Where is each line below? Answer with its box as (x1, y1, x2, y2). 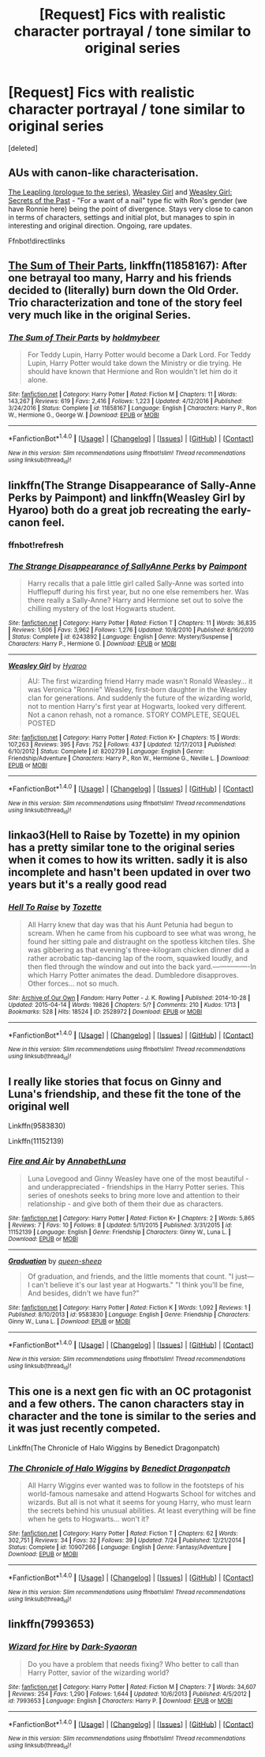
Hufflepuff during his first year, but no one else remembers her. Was (27, 587, 249, 597)
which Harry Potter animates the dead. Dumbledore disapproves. (27, 970, 239, 979)
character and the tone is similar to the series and (8, 1409, 256, 1423)
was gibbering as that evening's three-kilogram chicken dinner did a (27, 944, 250, 954)
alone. (27, 375, 48, 385)
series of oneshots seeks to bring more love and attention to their (27, 1190, 241, 1200)
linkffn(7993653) (8, 1618, 95, 1631)
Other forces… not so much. (27, 978, 120, 988)
